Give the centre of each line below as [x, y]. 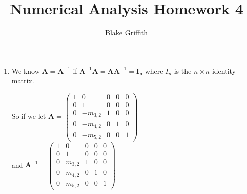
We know [25, 70]
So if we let [29, 116]
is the [183, 70]
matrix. [23, 80]
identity [224, 70]
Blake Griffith [127, 33]
